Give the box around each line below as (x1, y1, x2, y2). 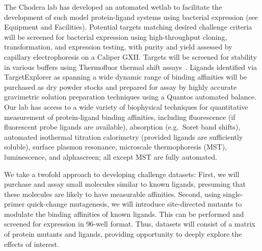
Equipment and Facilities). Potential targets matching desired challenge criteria (4, 21, 252, 32)
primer (4, 198, 25, 209)
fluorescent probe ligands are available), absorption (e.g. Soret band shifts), (4, 121, 241, 132)
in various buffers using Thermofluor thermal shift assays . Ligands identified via (4, 61, 257, 72)
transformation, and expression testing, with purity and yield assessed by (4, 41, 232, 52)
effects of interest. (4, 238, 59, 249)
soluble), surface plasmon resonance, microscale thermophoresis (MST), (4, 141, 227, 152)
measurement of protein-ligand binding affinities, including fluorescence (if (4, 111, 235, 122)
